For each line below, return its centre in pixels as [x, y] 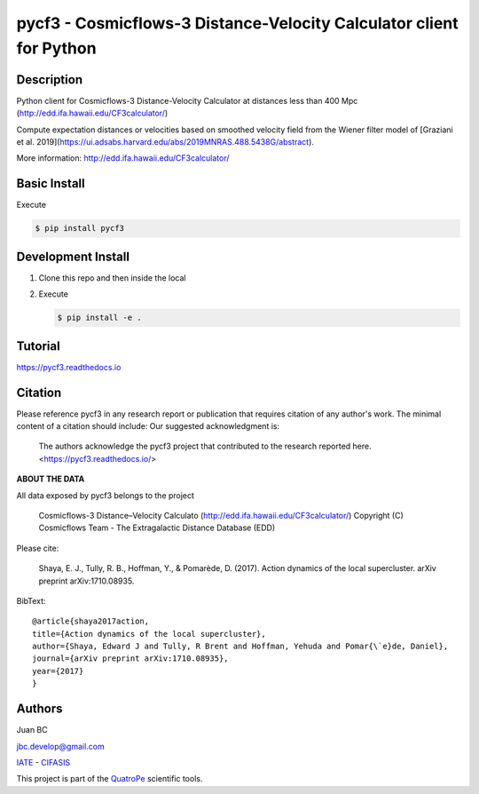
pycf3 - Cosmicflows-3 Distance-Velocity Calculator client [237, 23]
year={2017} [58, 671]
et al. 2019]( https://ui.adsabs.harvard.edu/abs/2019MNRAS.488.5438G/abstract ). [165, 142]
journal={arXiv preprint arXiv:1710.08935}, [131, 659]
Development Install [73, 256]
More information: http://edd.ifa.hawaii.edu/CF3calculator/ [123, 158]
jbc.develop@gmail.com [61, 746]
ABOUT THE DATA [51, 479]
